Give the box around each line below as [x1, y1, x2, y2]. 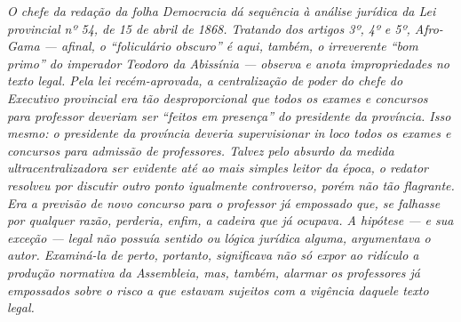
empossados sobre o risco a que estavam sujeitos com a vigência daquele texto [7, 280, 429, 299]
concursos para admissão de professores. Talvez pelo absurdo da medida [7, 141, 394, 159]
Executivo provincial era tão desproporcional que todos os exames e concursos [7, 88, 428, 107]
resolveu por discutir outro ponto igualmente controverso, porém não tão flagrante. [7, 175, 455, 194]
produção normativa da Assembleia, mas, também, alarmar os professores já [7, 262, 420, 281]
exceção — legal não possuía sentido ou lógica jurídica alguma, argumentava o [7, 228, 431, 246]
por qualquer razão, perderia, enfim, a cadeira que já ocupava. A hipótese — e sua [7, 211, 454, 229]
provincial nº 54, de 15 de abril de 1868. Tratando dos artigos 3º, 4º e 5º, [7, 19, 410, 37]
